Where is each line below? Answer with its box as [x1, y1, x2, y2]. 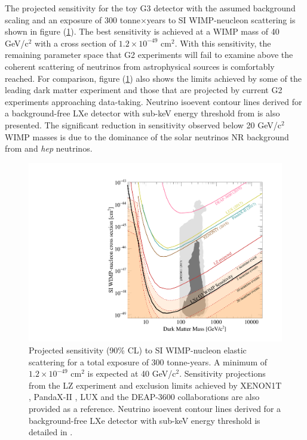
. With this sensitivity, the [174, 36, 271, 49]
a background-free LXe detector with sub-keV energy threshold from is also [5, 107, 280, 119]
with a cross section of [35, 36, 116, 49]
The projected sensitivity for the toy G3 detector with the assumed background [5, 2, 296, 14]
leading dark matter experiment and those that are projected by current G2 [5, 84, 283, 96]
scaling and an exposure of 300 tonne [5, 13, 140, 26]
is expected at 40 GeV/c [87, 367, 176, 380]
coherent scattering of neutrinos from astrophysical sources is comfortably [5, 60, 275, 72]
